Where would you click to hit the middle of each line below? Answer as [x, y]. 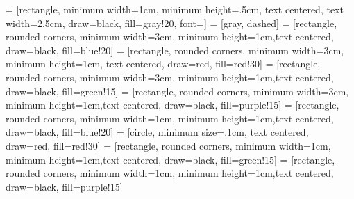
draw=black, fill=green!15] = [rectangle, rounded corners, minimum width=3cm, [177, 91]
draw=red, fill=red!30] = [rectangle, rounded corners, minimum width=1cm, [168, 145]
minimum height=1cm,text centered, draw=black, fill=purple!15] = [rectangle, [172, 105]
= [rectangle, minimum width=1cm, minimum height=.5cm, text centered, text [175, 9]
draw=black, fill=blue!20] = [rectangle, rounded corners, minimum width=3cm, [175, 50]
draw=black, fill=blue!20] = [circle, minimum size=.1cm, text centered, [157, 132]
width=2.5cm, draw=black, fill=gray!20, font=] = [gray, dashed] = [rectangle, [171, 23]
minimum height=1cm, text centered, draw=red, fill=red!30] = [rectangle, [163, 64]
